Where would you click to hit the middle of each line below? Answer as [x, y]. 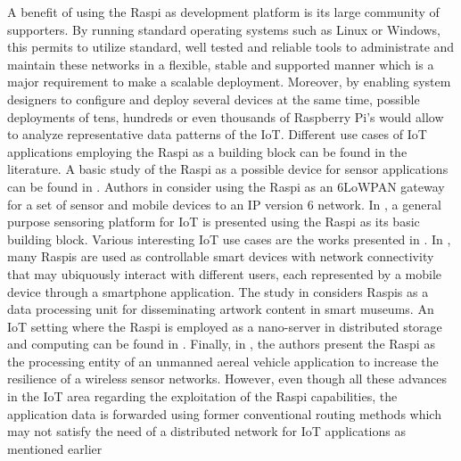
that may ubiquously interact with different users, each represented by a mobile [224, 273]
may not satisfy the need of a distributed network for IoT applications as [206, 431]
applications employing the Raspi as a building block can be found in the [207, 151]
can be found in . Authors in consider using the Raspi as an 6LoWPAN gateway [226, 186]
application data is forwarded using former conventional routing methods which [224, 413]
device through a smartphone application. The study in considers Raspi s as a [218, 291]
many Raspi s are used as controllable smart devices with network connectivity [221, 256]
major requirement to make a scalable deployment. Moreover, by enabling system [229, 82]
